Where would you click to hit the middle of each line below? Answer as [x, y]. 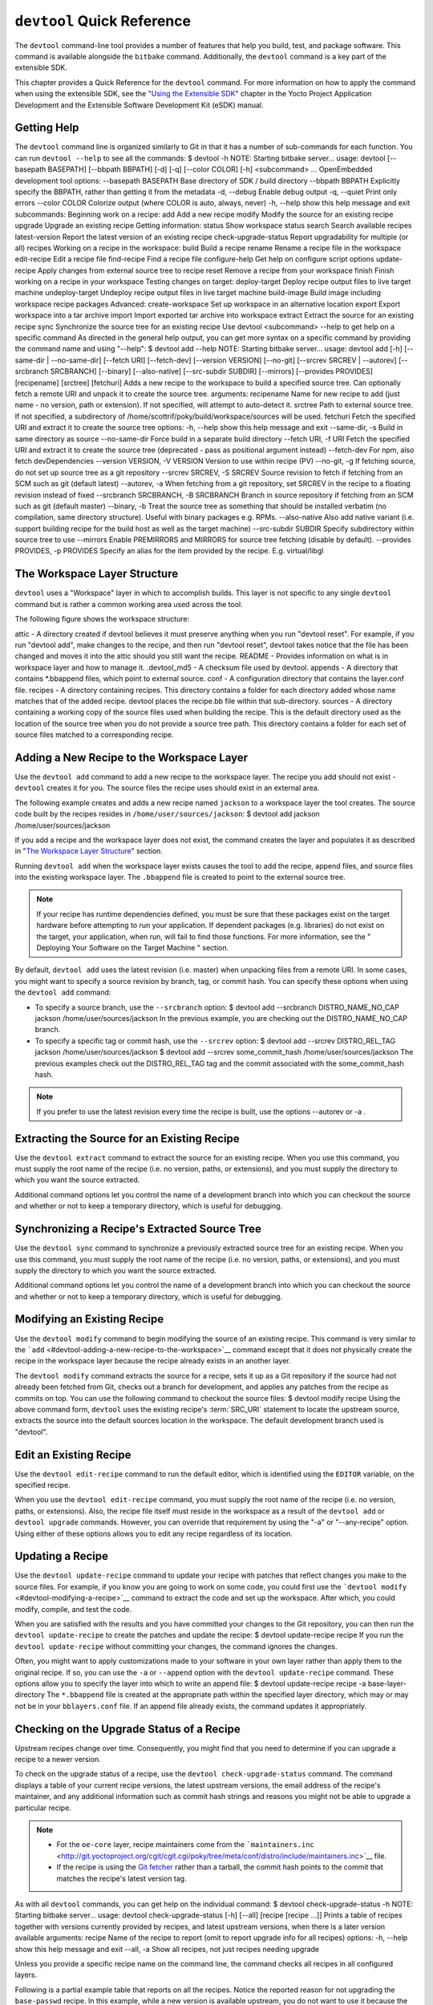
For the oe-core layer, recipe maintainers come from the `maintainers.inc [185, 1845]
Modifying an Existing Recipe [89, 1319]
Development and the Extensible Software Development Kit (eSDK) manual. [139, 105]
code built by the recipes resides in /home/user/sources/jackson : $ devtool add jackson [167, 814]
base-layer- [387, 1683]
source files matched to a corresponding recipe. [94, 735]
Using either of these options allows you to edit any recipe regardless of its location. [154, 1533]
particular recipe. [43, 1808]
